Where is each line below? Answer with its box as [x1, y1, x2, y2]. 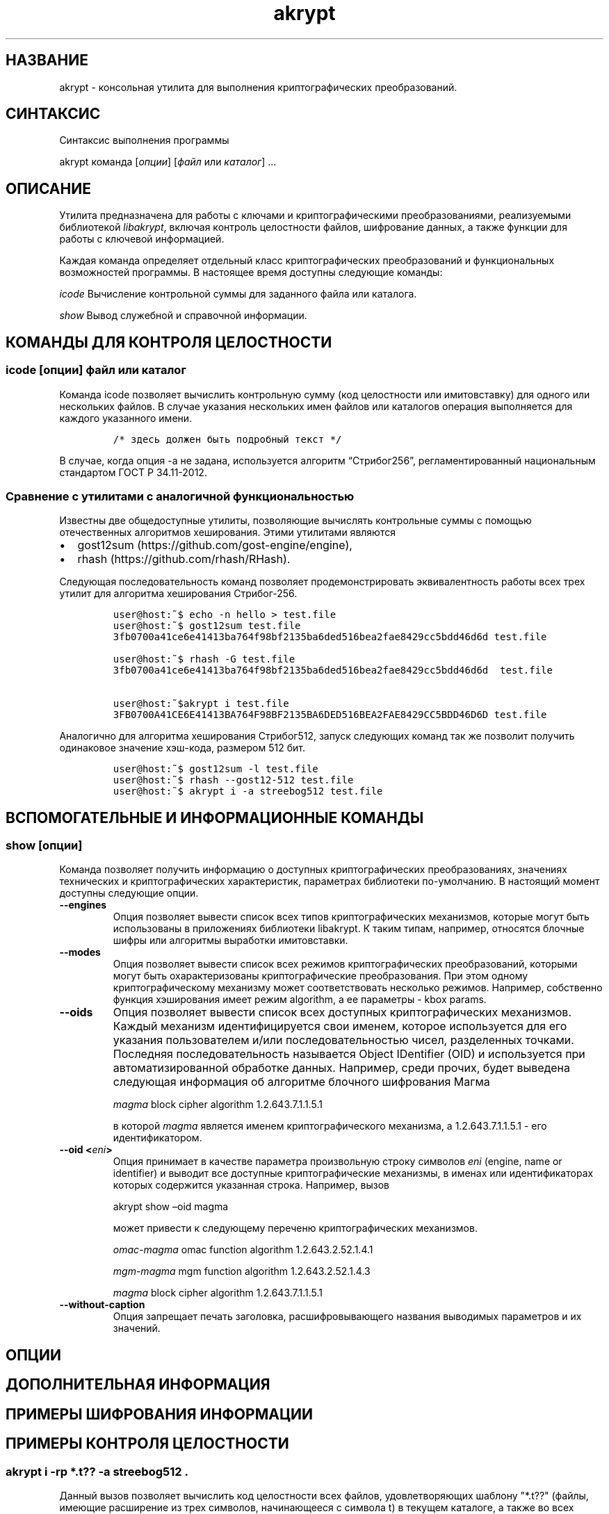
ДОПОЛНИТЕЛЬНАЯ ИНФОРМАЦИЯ [6, 1376, 270, 1394]
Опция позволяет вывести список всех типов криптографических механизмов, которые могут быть [113, 911, 590, 923]
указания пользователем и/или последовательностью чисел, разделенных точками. [113, 1033, 574, 1048]
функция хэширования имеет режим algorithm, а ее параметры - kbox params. [113, 993, 487, 1006]
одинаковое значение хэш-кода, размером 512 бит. [59, 742, 305, 754]
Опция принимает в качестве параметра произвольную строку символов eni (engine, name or [113, 1155, 562, 1168]
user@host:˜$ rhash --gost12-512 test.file [113, 774, 354, 786]
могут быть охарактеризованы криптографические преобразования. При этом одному [113, 970, 528, 982]
